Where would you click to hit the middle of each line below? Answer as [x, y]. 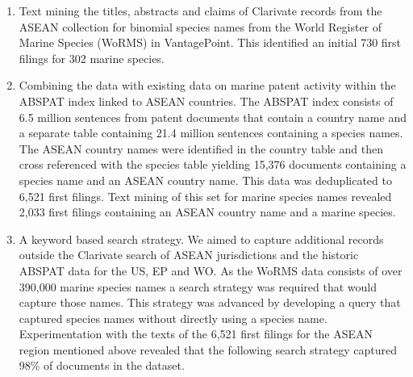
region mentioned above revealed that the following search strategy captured [208, 349]
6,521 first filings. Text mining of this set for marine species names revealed [205, 196]
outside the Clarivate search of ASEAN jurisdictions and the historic [189, 255]
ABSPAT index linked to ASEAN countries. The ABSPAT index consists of [206, 101]
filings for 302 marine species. [92, 58]
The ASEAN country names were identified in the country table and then [201, 148]
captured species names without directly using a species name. [173, 318]
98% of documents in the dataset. [102, 365]
